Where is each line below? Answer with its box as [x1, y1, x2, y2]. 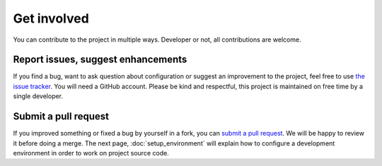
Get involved [13, 11, 90, 26]
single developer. [13, 92, 64, 100]
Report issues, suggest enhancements [13, 54, 187, 66]
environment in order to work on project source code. [13, 148, 169, 157]
